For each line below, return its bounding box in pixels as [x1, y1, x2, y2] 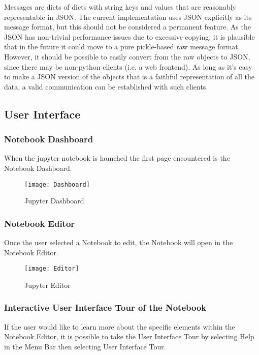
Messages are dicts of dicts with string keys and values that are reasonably [4, 2, 236, 12]
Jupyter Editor [24, 279, 71, 290]
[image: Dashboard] [24, 181, 90, 188]
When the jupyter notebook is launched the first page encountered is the [4, 153, 230, 163]
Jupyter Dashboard [24, 195, 84, 206]
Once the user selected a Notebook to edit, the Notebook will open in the [4, 237, 233, 247]
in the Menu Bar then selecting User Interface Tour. [4, 341, 166, 351]
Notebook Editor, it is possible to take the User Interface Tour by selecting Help [4, 331, 254, 342]
